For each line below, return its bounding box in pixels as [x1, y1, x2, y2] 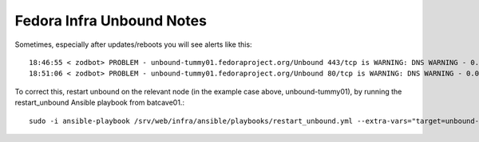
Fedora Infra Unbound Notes [14, 12, 208, 29]
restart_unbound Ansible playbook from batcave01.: [14, 98, 185, 107]
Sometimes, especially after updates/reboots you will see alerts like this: [14, 40, 252, 49]
